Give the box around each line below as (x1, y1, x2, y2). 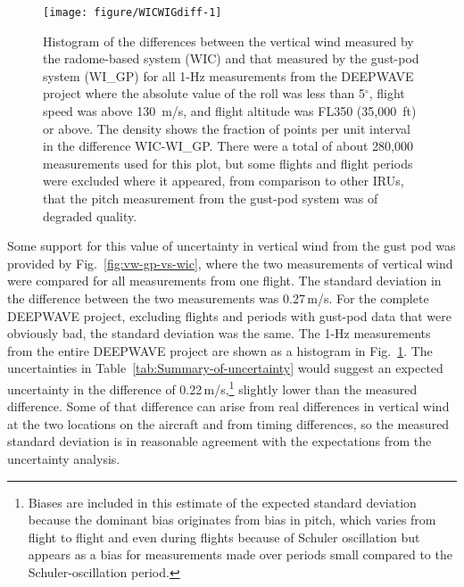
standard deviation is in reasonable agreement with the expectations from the (7, 432, 432, 451)
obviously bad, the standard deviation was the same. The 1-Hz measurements (7, 324, 431, 343)
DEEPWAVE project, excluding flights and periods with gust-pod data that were (7, 306, 452, 325)
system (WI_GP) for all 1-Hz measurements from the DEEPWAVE (43, 66, 414, 85)
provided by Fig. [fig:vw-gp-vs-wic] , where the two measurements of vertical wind (7, 253, 453, 272)
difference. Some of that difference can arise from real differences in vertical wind (7, 397, 450, 416)
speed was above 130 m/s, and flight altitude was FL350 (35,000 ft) (43, 102, 417, 120)
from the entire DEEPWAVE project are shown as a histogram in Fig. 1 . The (7, 341, 433, 360)
